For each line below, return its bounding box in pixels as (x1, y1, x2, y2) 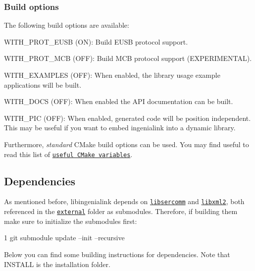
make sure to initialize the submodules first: (4, 216, 137, 226)
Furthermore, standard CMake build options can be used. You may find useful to (4, 139, 249, 149)
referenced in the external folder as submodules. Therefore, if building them (4, 206, 238, 217)
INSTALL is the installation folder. (4, 259, 110, 269)
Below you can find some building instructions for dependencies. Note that (4, 249, 230, 259)
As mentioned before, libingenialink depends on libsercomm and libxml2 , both (4, 196, 245, 207)
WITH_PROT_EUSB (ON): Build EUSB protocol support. (4, 36, 188, 47)
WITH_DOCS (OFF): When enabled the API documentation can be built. (4, 96, 233, 107)
